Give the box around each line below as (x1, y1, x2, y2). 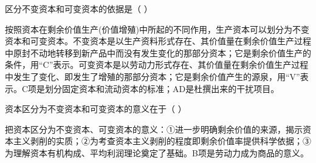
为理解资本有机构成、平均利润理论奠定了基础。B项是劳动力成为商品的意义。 (5, 146, 309, 159)
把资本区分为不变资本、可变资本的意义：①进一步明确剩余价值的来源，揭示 (5, 122, 303, 135)
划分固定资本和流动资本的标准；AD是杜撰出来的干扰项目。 (45, 82, 280, 95)
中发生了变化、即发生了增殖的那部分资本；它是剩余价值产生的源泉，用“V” (5, 70, 300, 82)
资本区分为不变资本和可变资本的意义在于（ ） (5, 102, 187, 115)
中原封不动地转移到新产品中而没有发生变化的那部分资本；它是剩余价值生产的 (5, 46, 311, 59)
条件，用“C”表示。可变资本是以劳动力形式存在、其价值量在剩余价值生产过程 (5, 58, 309, 71)
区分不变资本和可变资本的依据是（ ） (5, 2, 153, 15)
